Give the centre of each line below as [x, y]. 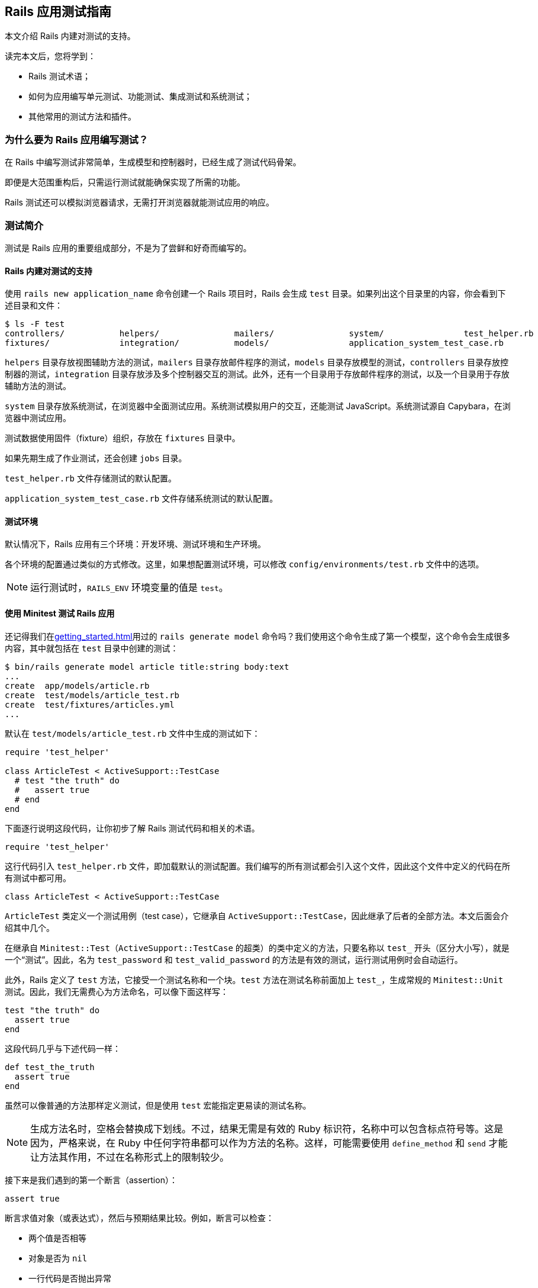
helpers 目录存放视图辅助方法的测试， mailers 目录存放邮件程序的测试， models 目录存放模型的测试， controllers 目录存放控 [257, 362]
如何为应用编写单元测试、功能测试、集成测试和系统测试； [140, 97]
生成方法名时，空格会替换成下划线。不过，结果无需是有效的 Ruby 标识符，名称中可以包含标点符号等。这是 [267, 1128]
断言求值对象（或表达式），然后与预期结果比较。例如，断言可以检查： [139, 1218]
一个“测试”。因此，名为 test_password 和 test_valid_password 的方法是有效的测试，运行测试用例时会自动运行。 [234, 959]
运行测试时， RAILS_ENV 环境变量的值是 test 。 [129, 588]
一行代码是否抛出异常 [70, 1278]
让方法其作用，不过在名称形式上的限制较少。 [130, 1157]
